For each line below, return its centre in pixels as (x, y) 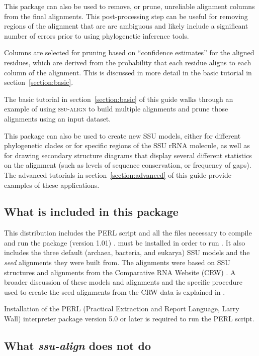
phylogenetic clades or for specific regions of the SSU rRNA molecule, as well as (127, 145)
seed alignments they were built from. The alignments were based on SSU (117, 262)
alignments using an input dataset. (58, 118)
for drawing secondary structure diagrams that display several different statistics (128, 155)
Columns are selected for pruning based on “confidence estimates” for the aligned (129, 52)
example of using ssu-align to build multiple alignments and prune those (116, 109)
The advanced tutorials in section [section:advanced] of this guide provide (118, 174)
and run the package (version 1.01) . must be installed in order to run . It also (125, 242)
